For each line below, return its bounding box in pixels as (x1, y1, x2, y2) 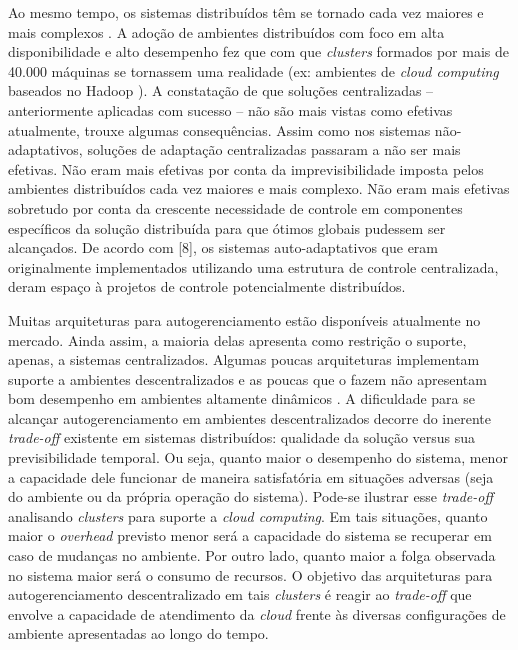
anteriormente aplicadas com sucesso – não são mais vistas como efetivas (8, 99, 453, 120)
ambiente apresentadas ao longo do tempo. (8, 623, 269, 644)
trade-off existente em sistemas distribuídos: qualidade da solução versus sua (8, 427, 476, 448)
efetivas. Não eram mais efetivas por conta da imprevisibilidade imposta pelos (8, 158, 484, 179)
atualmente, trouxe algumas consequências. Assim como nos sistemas (8, 119, 431, 140)
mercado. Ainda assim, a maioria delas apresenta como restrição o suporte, (8, 329, 467, 350)
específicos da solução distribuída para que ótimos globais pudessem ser (8, 217, 446, 238)
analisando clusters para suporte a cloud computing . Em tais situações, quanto (8, 505, 488, 526)
